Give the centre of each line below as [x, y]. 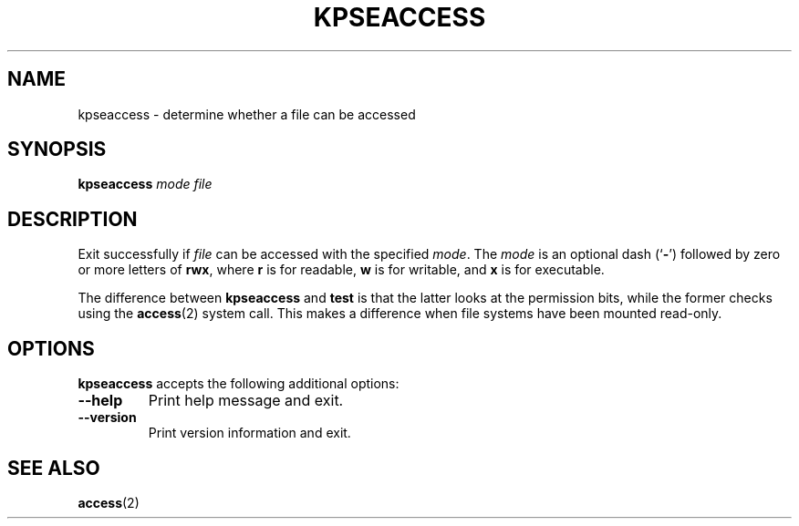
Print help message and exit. [246, 401]
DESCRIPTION [73, 219]
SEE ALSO [54, 468]
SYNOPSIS [57, 150]
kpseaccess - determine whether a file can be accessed [247, 114]
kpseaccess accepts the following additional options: [239, 384]
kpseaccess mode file [145, 184]
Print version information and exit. [249, 433]
